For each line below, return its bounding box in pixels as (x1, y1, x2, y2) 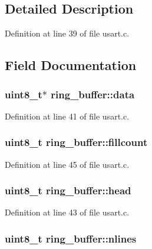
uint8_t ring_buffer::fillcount (5, 135, 148, 150)
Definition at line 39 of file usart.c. (5, 27, 130, 39)
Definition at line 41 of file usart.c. (5, 109, 130, 122)
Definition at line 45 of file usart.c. (5, 158, 130, 170)
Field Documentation (5, 56, 137, 74)
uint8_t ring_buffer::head (5, 183, 131, 198)
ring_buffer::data (51, 87, 135, 101)
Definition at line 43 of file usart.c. (5, 206, 130, 218)
